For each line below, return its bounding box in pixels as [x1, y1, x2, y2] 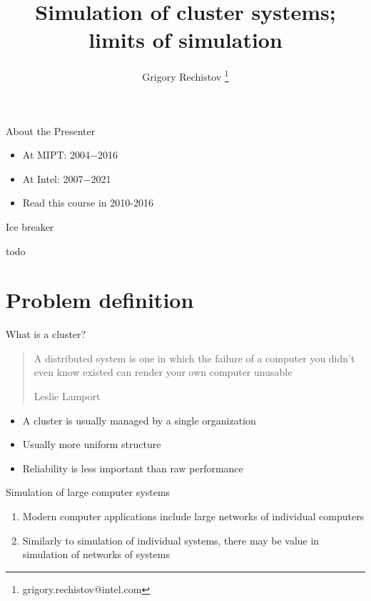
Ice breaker [6, 219, 54, 234]
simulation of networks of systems [22, 547, 170, 562]
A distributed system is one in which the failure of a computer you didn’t [34, 350, 355, 365]
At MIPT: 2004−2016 [22, 147, 118, 162]
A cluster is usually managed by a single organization [22, 412, 256, 427]
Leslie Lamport [34, 389, 101, 404]
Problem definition [6, 285, 194, 314]
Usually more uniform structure [22, 437, 161, 452]
